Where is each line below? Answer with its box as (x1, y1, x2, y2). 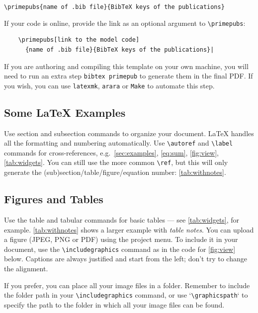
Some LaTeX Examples (4, 104, 126, 120)
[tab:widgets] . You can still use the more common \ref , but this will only (4, 157, 228, 167)
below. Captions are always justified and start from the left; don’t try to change (4, 253, 247, 264)
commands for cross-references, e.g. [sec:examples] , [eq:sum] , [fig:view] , (4, 147, 219, 157)
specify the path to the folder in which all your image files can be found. (4, 299, 225, 310)
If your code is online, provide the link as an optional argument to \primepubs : (4, 17, 246, 28)
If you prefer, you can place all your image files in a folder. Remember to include (4, 280, 250, 290)
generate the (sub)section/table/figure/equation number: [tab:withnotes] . (4, 167, 226, 177)
